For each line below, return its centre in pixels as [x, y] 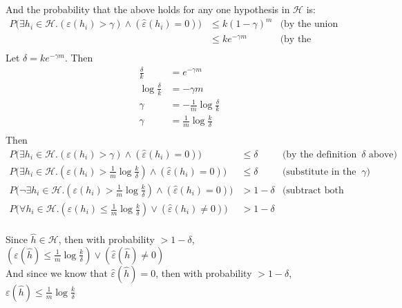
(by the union [309, 25]
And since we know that [57, 272]
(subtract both [313, 190]
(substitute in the [319, 172]
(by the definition [319, 154]
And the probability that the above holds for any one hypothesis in [148, 9]
